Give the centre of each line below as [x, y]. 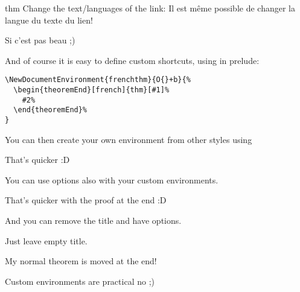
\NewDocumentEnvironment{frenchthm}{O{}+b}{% [98, 80]
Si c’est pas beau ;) [40, 40]
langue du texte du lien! [49, 20]
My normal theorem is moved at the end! [81, 261]
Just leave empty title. [46, 240]
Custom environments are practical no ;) [80, 281]
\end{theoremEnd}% [50, 110]
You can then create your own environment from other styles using [129, 139]
